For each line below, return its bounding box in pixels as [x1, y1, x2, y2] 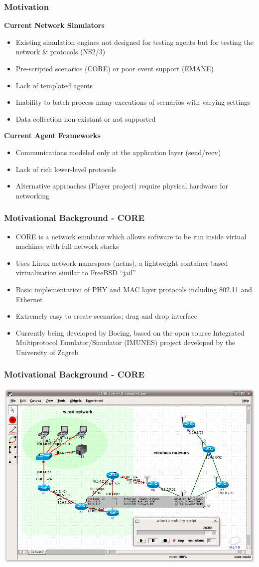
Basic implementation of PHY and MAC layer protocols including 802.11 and [15, 284, 253, 294]
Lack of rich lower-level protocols [15, 164, 117, 174]
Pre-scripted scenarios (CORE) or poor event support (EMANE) [15, 63, 214, 73]
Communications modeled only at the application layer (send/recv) [15, 147, 221, 157]
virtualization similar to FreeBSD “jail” [15, 267, 136, 278]
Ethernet [15, 294, 43, 304]
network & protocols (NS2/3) [15, 46, 106, 57]
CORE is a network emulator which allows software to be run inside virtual [15, 231, 247, 241]
